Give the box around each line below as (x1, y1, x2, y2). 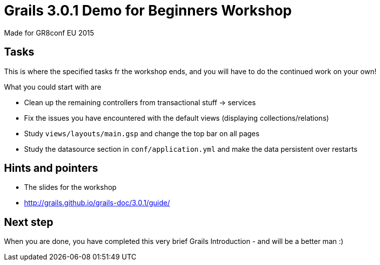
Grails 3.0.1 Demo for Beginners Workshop (4, 2, 292, 19)
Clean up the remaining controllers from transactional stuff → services (24, 98, 256, 107)
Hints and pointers (4, 162, 98, 175)
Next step (4, 215, 54, 228)
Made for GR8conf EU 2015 (4, 28, 94, 37)
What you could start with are (4, 82, 101, 91)
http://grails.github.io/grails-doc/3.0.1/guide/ (24, 198, 170, 207)
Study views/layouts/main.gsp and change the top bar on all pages (24, 129, 260, 138)
